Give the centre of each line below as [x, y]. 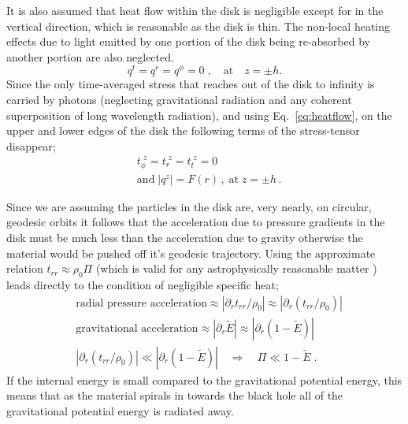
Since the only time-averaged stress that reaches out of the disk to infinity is [191, 84]
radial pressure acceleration [142, 303]
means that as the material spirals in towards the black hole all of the [175, 395]
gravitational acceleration [137, 328]
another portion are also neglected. [90, 56]
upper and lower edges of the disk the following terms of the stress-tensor [183, 130]
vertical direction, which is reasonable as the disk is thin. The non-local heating [198, 26]
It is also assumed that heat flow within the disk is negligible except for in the [195, 10]
